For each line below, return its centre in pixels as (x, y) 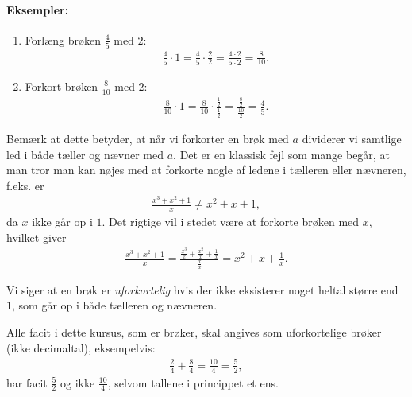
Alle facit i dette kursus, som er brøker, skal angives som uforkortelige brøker (194, 332)
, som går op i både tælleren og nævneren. (115, 305)
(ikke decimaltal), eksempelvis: (81, 347)
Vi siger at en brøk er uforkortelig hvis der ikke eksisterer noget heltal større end (202, 289)
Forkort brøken (62, 86)
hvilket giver (37, 237)
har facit (27, 382)
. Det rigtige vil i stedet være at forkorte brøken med (231, 222)
